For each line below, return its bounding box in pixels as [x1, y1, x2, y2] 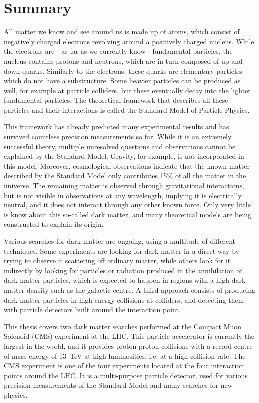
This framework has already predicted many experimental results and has [4, 121, 229, 132]
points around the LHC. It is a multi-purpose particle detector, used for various [4, 370, 248, 380]
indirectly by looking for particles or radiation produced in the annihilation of [4, 265, 242, 275]
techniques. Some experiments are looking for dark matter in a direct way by [4, 245, 239, 256]
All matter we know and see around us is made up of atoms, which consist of [4, 26, 240, 37]
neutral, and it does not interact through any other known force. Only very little [4, 200, 251, 210]
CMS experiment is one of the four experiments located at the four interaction [4, 360, 244, 371]
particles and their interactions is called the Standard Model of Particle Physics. [4, 104, 250, 115]
